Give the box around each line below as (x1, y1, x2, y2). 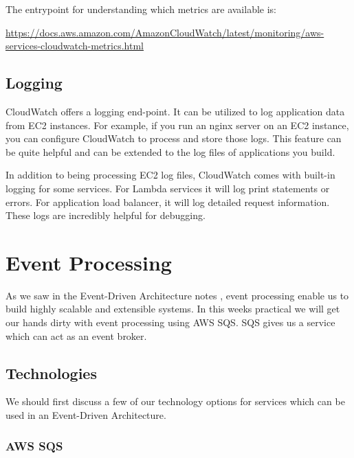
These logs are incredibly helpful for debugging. (5, 208, 206, 222)
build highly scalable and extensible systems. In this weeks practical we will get (5, 301, 340, 316)
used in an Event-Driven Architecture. (5, 408, 166, 422)
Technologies (5, 362, 97, 383)
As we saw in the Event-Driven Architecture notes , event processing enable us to (5, 288, 349, 302)
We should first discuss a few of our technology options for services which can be (5, 394, 345, 409)
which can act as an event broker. (5, 328, 147, 343)
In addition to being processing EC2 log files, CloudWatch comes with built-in (5, 168, 335, 182)
